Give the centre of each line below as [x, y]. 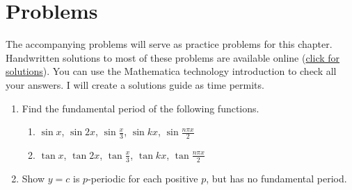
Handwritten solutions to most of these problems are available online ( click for [173, 57]
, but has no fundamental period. [277, 178]
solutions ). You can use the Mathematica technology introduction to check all [171, 71]
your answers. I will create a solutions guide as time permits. [135, 84]
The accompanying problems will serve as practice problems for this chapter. [169, 44]
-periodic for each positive [143, 178]
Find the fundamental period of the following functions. [141, 108]
